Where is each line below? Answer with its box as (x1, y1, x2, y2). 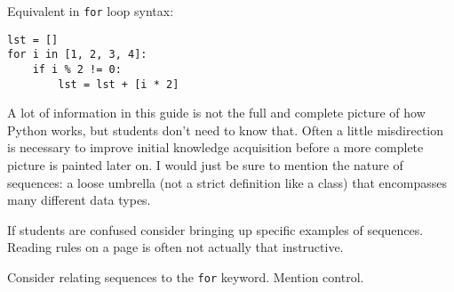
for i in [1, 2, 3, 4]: (7, 48, 147, 61)
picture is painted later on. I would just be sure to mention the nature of (7, 156, 403, 174)
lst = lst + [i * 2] (58, 77, 179, 91)
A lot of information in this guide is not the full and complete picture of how (7, 103, 426, 122)
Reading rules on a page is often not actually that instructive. (7, 238, 344, 256)
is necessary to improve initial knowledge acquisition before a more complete (7, 138, 424, 157)
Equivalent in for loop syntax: (7, 2, 174, 20)
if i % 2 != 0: (32, 62, 122, 76)
